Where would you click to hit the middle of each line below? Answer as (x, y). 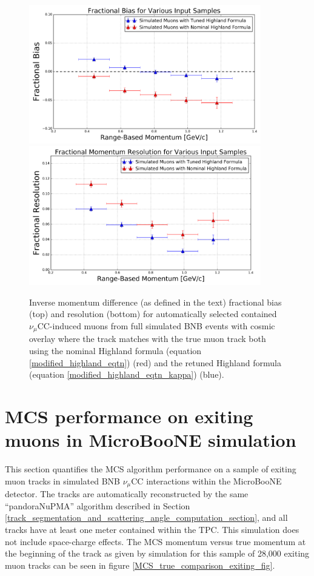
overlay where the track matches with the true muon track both (148, 339)
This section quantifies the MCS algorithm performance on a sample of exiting (151, 469)
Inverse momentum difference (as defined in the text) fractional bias (155, 302)
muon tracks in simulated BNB (62, 481)
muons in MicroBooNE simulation (151, 440)
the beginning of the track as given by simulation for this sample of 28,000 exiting (157, 553)
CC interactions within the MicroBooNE (206, 481)
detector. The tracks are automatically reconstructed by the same (127, 494)
